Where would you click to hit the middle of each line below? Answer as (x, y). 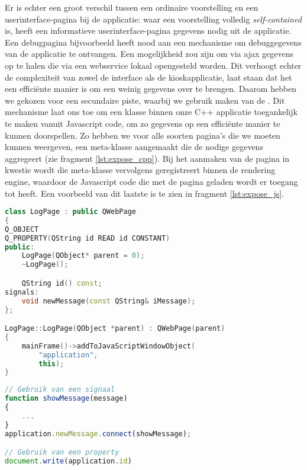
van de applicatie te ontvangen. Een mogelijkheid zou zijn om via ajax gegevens (149, 54)
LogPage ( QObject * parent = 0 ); (83, 256)
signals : (22, 292)
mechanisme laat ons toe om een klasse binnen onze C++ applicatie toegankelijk (151, 112)
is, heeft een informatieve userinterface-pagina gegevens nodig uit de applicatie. (148, 31)
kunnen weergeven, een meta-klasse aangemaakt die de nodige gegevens (134, 147)
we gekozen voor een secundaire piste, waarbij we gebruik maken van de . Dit (145, 100)
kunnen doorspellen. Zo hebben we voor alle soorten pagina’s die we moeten (143, 135)
